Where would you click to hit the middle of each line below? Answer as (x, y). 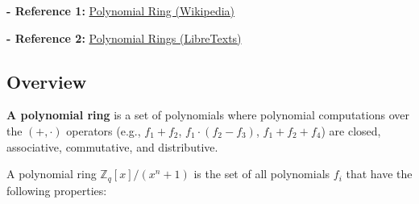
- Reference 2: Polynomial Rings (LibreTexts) (124, 37)
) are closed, (351, 130)
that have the (379, 174)
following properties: (57, 190)
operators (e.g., (104, 130)
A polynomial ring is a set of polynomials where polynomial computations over (208, 115)
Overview (47, 81)
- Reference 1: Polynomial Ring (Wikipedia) (121, 10)
